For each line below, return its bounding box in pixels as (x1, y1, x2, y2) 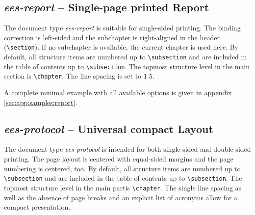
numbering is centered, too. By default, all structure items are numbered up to (4, 163, 241, 173)
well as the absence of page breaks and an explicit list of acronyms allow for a (4, 192, 238, 202)
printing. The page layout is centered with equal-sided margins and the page (4, 154, 233, 163)
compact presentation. (4, 202, 71, 212)
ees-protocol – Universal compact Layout (4, 121, 213, 136)
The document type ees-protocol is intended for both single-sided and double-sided (4, 144, 251, 154)
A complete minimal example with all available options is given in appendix (4, 87, 232, 98)
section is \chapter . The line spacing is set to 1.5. (4, 71, 154, 81)
